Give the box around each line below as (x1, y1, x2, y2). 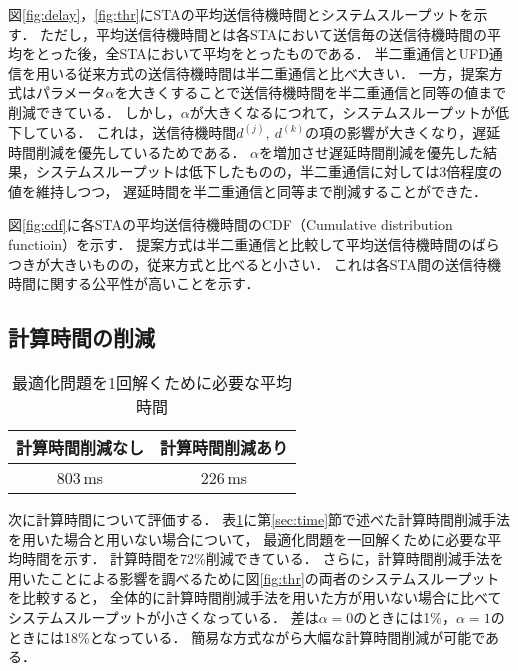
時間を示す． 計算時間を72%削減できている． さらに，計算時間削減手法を (21, 548, 504, 569)
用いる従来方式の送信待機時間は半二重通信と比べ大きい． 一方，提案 (35, 62, 489, 83)
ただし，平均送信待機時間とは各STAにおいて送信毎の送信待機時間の (40, 23, 487, 44)
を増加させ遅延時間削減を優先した (259, 141, 484, 162)
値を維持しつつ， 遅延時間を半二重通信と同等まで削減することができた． (8, 180, 488, 201)
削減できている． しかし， (8, 101, 181, 122)
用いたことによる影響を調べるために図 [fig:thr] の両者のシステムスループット (8, 567, 500, 588)
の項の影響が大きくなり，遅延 (305, 122, 501, 142)
